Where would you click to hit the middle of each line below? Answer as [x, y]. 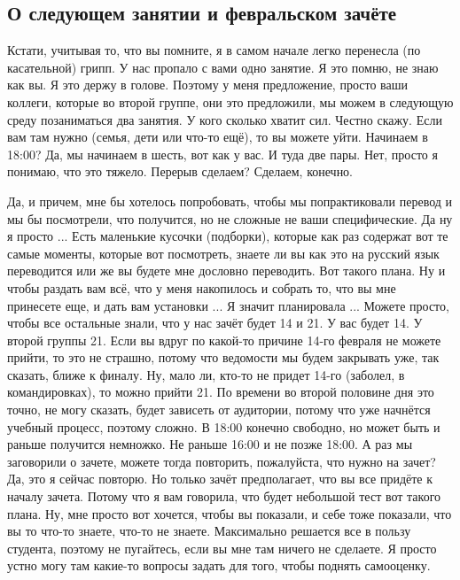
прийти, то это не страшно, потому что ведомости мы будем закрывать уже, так [223, 357]
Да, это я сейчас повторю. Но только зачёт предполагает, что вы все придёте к [220, 479]
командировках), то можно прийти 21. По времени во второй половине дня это [221, 392]
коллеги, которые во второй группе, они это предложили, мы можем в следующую [230, 101]
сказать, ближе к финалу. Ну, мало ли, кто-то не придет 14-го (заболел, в [206, 374]
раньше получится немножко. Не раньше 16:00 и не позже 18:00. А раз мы [210, 444]
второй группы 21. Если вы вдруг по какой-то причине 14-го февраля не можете [224, 340]
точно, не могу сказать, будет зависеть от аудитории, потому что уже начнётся [219, 410]
